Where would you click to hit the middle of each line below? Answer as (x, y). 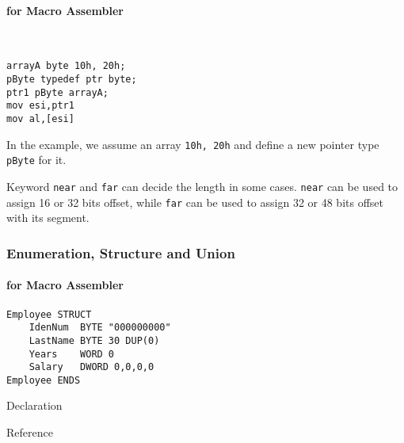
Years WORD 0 (72, 354)
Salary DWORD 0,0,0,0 (91, 367)
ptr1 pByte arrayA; (57, 92)
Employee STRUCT (49, 314)
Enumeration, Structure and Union (121, 252)
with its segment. (48, 218)
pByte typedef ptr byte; (72, 80)
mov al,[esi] (40, 119)
